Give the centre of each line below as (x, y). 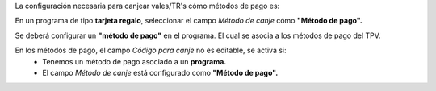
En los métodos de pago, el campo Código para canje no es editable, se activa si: (151, 50)
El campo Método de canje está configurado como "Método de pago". (160, 72)
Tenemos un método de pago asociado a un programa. (134, 61)
